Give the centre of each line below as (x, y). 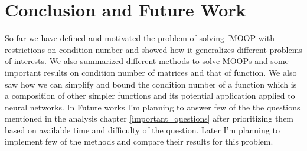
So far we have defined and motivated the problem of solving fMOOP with (140, 38)
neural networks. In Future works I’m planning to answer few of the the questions (153, 107)
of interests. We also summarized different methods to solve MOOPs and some (147, 61)
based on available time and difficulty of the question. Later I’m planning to (142, 130)
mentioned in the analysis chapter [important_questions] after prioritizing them (149, 118)
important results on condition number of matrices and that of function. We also (151, 72)
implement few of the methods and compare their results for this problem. (139, 141)
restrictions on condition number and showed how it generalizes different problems (153, 49)
